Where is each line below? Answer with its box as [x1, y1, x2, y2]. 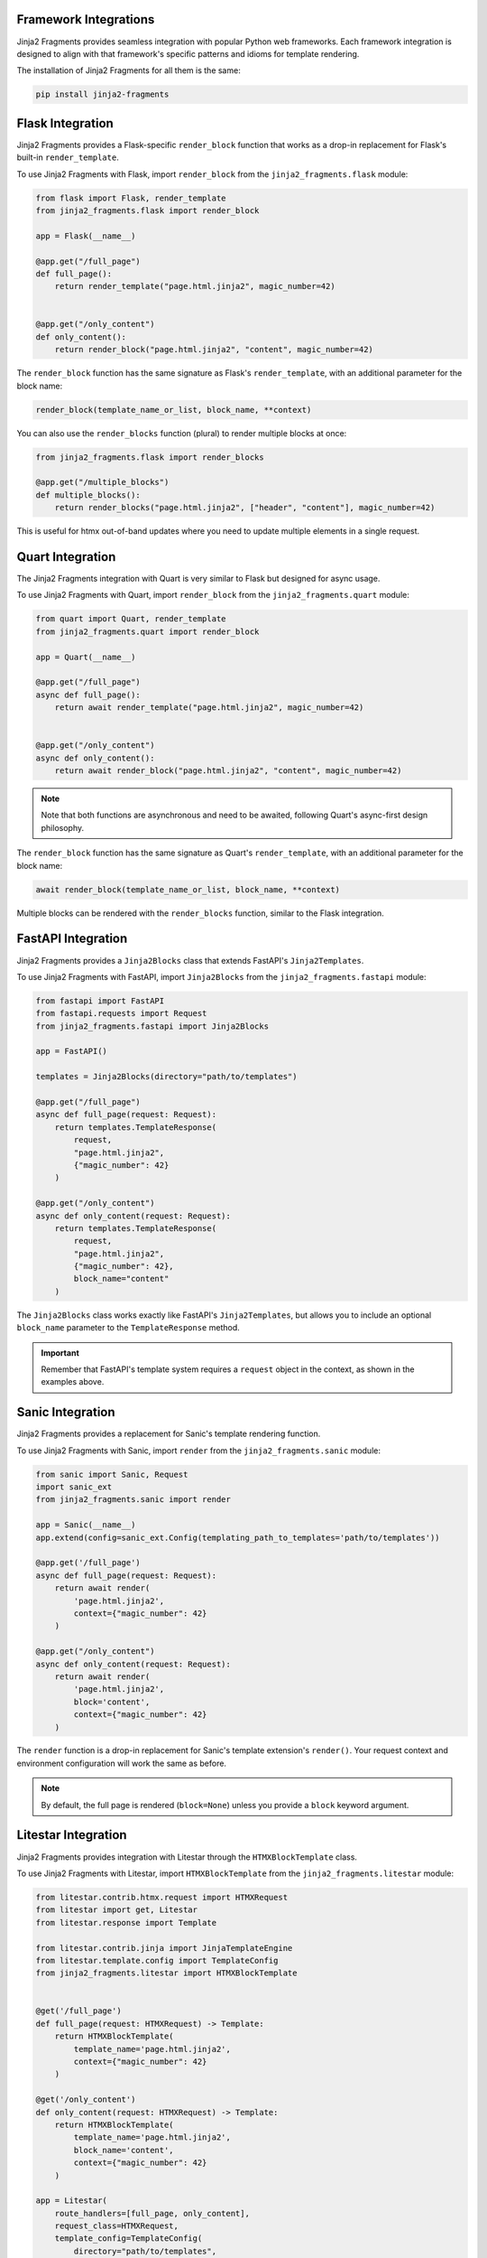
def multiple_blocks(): [35, 490, 142, 500]
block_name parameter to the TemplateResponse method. [16, 1322, 241, 1333]
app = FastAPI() [35, 1046, 108, 1057]
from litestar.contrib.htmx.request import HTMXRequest [35, 1892, 289, 1902]
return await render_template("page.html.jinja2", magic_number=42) [54, 703, 364, 713]
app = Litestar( [35, 2196, 108, 2206]
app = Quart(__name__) [35, 651, 136, 662]
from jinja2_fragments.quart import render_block [35, 626, 260, 637]
